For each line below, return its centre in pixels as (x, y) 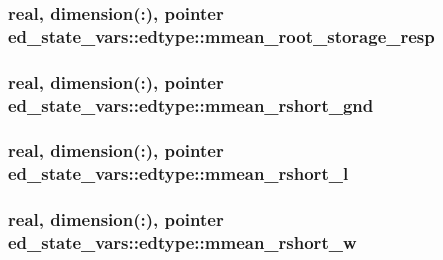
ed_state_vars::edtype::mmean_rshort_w (182, 242)
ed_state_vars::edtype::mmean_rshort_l (178, 173)
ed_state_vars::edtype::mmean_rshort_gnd (191, 104)
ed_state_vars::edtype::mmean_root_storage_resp (221, 35)
